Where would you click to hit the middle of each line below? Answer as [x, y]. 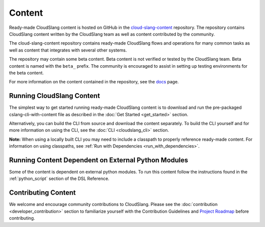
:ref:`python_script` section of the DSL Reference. [59, 178]
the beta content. [26, 73]
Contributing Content [42, 193]
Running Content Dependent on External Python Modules [99, 160]
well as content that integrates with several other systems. [68, 50]
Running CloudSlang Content [54, 96]
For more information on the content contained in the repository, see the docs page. [94, 82]
